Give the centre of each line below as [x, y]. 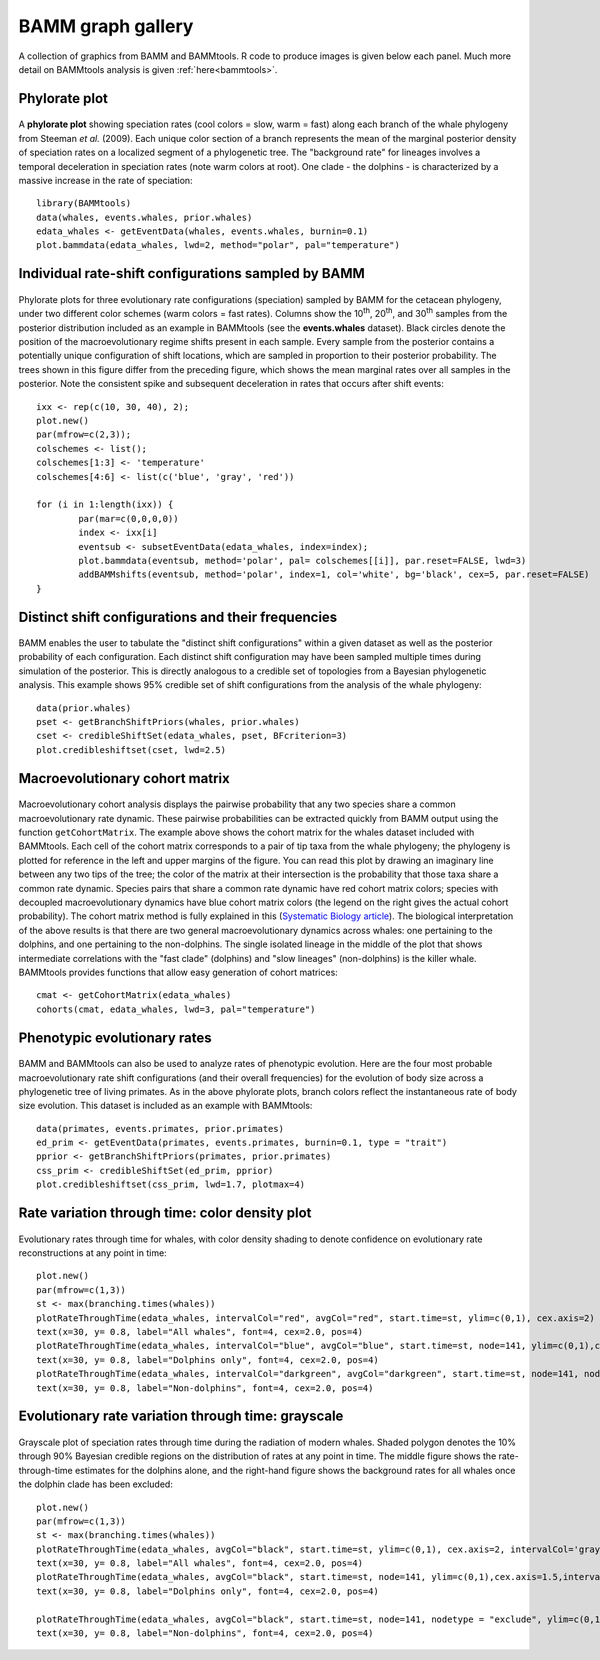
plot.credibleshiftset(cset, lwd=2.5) [131, 749]
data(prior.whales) [84, 708]
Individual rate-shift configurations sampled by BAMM [191, 273]
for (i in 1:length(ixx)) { [105, 504]
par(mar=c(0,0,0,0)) [128, 518]
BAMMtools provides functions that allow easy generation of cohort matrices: [178, 972]
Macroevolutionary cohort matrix [124, 778]
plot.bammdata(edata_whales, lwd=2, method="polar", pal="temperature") [218, 245]
